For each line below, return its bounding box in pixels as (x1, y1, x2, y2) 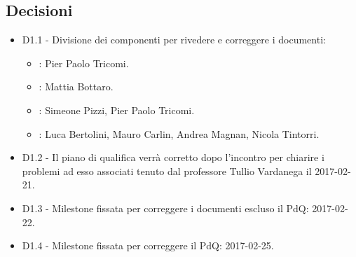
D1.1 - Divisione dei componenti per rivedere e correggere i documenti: (22, 32, 326, 47)
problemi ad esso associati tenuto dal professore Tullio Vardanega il (22, 163, 312, 178)
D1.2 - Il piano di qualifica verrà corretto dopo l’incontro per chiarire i (22, 150, 324, 165)
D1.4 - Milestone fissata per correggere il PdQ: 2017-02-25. (22, 238, 274, 253)
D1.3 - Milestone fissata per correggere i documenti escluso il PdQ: (22, 200, 309, 215)
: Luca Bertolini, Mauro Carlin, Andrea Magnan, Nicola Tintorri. (39, 126, 320, 141)
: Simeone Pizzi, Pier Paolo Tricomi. (39, 102, 195, 117)
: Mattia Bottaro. (39, 79, 114, 94)
